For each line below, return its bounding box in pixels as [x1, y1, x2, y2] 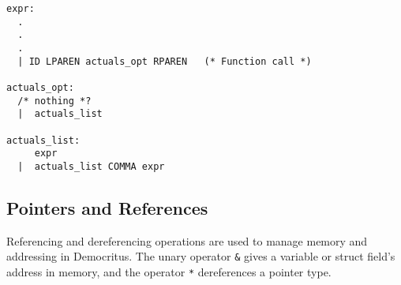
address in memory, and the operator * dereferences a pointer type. [6, 263, 332, 279]
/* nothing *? [17, 95, 92, 107]
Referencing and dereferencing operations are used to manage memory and [6, 232, 368, 249]
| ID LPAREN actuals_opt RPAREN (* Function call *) [17, 55, 312, 67]
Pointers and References [6, 195, 208, 219]
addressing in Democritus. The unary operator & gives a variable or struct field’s [6, 248, 395, 264]
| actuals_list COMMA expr [17, 160, 165, 172]
